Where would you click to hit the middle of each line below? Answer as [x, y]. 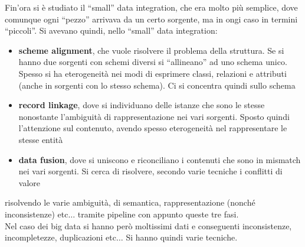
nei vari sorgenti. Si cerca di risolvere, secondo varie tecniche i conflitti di [150, 171]
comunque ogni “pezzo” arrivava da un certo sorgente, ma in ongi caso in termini [151, 19]
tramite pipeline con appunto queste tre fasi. [158, 214]
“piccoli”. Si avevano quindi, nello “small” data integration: [111, 30]
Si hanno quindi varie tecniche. [182, 237]
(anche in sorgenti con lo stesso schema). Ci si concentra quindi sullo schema [157, 85]
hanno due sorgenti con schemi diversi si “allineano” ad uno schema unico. [153, 62]
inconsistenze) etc [37, 214]
